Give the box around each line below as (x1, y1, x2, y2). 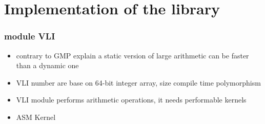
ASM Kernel (16, 111, 56, 122)
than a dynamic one (16, 60, 79, 71)
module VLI (4, 30, 55, 43)
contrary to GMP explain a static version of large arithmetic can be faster (16, 50, 249, 60)
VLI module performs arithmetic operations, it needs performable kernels (16, 94, 247, 105)
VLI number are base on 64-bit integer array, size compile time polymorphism (16, 77, 261, 88)
